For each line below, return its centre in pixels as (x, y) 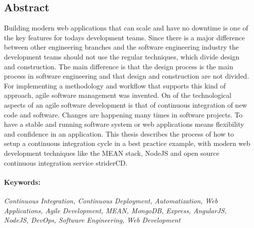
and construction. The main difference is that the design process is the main (119, 66)
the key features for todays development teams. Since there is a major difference (125, 37)
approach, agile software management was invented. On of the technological (118, 95)
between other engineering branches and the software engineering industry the (122, 47)
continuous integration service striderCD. (66, 162)
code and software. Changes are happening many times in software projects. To (123, 114)
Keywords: (22, 182)
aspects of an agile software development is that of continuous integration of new (126, 104)
